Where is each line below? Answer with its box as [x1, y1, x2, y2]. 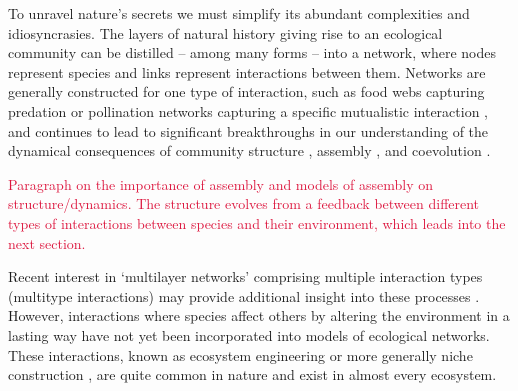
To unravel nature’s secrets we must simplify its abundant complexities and [8, 3, 470, 23]
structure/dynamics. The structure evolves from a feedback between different [8, 193, 480, 214]
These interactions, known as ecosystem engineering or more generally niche [8, 344, 473, 365]
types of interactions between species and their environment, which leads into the [8, 212, 506, 233]
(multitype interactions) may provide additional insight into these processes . [8, 285, 480, 306]
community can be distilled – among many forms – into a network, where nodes [8, 42, 496, 63]
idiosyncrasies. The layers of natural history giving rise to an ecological [8, 22, 443, 43]
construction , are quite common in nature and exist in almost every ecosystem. [8, 364, 497, 385]
